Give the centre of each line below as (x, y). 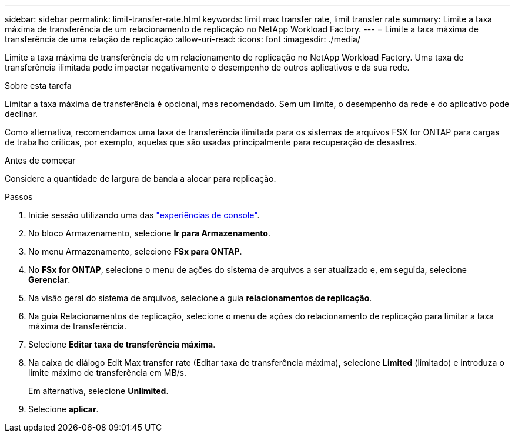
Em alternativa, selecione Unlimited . (98, 391)
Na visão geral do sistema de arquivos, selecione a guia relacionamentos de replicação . (200, 298)
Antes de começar (40, 160)
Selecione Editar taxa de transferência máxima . (122, 344)
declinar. (21, 114)
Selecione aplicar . (63, 409)
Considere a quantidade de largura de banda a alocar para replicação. (141, 179)
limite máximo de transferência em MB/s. (108, 373)
